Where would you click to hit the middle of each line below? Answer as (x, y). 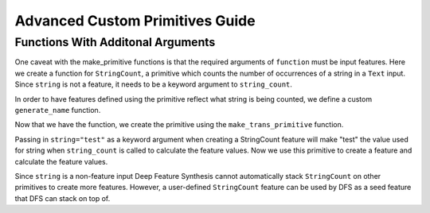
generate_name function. (58, 110)
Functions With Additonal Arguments (115, 42)
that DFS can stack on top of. (63, 198)
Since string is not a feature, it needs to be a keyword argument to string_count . (153, 84)
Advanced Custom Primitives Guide (135, 21)
